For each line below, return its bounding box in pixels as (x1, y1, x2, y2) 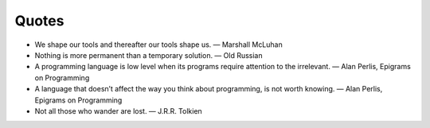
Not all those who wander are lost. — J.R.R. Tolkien (34, 106, 202, 115)
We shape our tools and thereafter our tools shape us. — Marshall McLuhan (34, 40, 283, 49)
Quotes (14, 12, 64, 29)
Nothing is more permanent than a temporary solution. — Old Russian (34, 50, 263, 60)
